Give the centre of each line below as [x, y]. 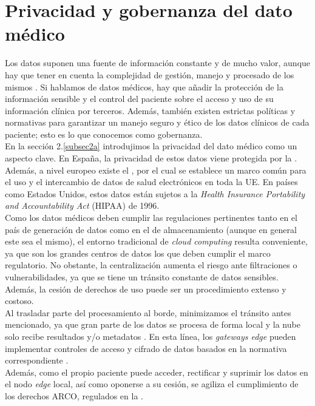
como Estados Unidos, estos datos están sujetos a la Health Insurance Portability [155, 193]
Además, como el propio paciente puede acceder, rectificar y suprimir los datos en [157, 372]
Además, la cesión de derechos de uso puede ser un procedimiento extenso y [146, 289]
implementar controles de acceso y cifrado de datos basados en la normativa [146, 348]
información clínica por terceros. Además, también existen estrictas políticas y [150, 110]
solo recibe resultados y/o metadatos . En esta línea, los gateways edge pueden [151, 336]
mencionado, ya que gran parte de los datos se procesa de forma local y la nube [153, 324]
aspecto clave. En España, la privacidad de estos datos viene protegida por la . [151, 158]
